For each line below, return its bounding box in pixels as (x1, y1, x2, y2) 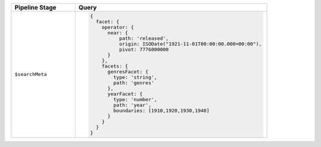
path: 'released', (119, 35, 169, 41)
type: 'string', (113, 74, 158, 80)
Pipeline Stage (14, 4, 56, 11)
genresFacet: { (107, 68, 149, 75)
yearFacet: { (107, 91, 143, 97)
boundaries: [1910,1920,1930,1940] (113, 107, 210, 114)
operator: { (101, 24, 134, 30)
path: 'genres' (113, 79, 155, 86)
